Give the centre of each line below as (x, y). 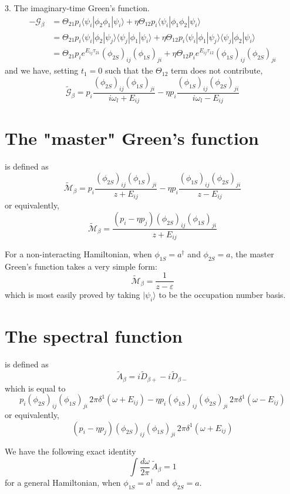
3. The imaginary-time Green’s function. (77, 8)
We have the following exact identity (70, 451)
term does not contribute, (217, 70)
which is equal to (35, 388)
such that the (129, 70)
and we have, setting (42, 70)
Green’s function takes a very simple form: (81, 266)
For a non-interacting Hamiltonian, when (78, 254)
